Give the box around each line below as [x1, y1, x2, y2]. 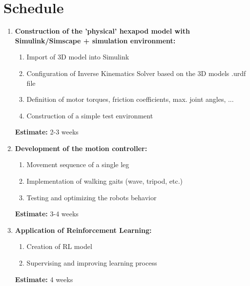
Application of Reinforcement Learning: [15, 225, 152, 235]
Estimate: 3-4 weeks [15, 209, 79, 219]
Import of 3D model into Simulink [26, 52, 129, 62]
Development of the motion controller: [15, 143, 147, 153]
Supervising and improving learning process [26, 258, 157, 268]
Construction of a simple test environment [26, 110, 153, 120]
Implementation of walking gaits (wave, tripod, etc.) [26, 176, 183, 186]
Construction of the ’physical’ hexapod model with [15, 26, 190, 36]
